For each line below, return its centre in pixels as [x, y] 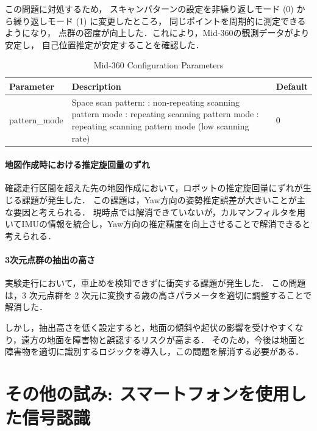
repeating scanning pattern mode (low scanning [160, 126]
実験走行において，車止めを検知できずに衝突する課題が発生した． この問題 [155, 283]
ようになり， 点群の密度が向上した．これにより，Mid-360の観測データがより [157, 33]
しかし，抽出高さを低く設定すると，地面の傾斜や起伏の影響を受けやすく [150, 328]
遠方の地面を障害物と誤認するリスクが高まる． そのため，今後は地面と [163, 339]
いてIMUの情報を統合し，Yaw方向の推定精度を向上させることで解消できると [158, 224]
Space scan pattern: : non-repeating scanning [155, 102]
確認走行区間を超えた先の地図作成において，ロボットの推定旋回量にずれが [154, 188]
